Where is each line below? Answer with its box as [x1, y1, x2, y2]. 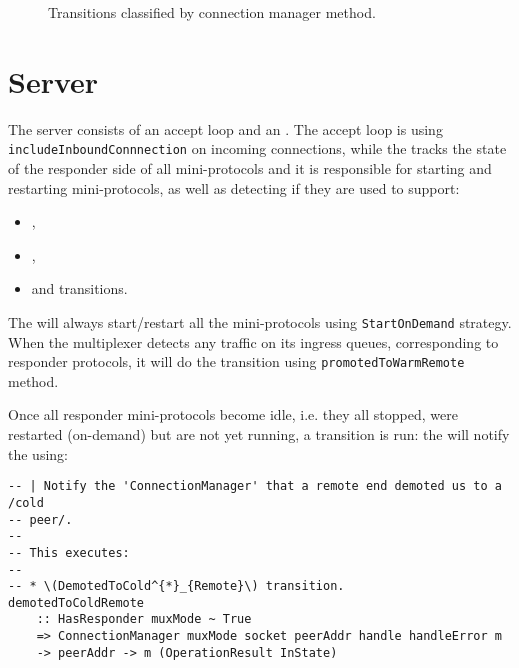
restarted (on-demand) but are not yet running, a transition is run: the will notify [8, 424, 510, 445]
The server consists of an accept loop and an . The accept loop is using [8, 118, 443, 139]
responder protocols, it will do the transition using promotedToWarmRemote [8, 351, 465, 372]
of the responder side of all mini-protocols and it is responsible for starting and [8, 157, 492, 178]
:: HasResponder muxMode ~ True [36, 612, 252, 627]
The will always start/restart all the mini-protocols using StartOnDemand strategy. [8, 311, 512, 332]
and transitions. [31, 278, 128, 299]
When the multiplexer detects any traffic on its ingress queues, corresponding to [8, 331, 499, 352]
